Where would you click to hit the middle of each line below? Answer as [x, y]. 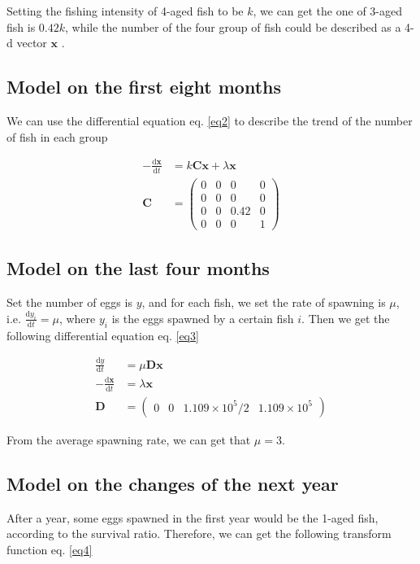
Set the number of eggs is [69, 302]
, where [77, 318]
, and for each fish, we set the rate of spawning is [264, 302]
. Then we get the [346, 318]
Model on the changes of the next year [173, 483]
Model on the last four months [138, 268]
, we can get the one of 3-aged [327, 11]
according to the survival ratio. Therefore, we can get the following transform [199, 533]
